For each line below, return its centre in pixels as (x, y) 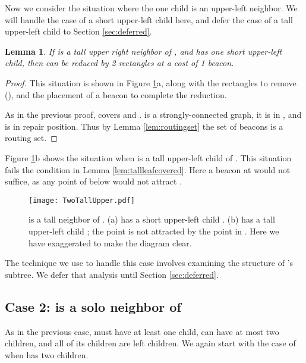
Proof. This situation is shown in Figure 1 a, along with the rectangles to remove (151, 82)
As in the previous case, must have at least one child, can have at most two (142, 331)
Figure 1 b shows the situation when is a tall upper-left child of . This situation (148, 157)
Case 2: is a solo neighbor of (93, 306)
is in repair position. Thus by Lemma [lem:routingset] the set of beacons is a (144, 126)
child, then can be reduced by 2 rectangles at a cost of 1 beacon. (119, 63)
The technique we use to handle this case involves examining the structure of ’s (149, 263)
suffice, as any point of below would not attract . (94, 181)
